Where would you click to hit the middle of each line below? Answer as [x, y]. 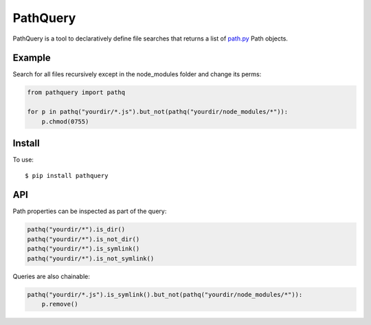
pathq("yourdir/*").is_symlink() [83, 249]
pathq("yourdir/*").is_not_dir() [83, 239]
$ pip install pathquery [67, 176]
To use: [23, 160]
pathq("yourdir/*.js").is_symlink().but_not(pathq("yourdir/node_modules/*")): [165, 294]
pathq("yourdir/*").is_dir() [76, 229]
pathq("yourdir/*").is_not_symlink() [91, 258]
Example [32, 58]
